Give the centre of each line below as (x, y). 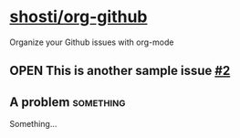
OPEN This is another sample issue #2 (120, 71)
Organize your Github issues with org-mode (92, 42)
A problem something (68, 102)
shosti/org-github (78, 17)
